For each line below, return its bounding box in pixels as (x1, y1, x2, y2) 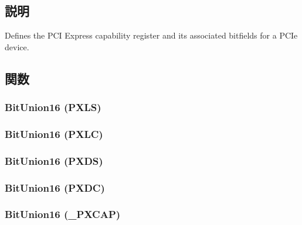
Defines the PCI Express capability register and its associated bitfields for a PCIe (5, 29, 298, 41)
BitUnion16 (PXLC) (5, 126, 103, 141)
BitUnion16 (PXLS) (5, 100, 101, 115)
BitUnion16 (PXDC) (5, 180, 105, 195)
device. (5, 40, 29, 53)
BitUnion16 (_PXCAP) (5, 207, 121, 221)
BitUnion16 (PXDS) (5, 153, 103, 168)
